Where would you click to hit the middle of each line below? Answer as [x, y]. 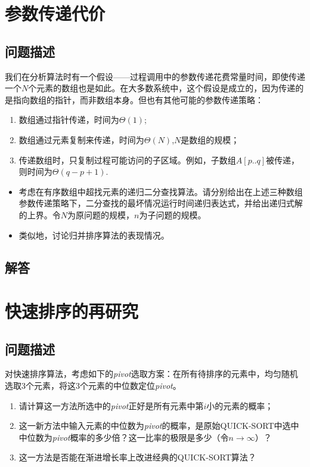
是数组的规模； [210, 139]
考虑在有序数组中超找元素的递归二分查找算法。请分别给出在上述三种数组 [161, 191]
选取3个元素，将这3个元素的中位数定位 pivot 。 [93, 386]
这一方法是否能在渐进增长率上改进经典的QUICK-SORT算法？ [137, 457]
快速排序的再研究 [72, 311]
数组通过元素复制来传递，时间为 [81, 139]
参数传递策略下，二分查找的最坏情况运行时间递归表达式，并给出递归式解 [161, 203]
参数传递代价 [55, 13]
